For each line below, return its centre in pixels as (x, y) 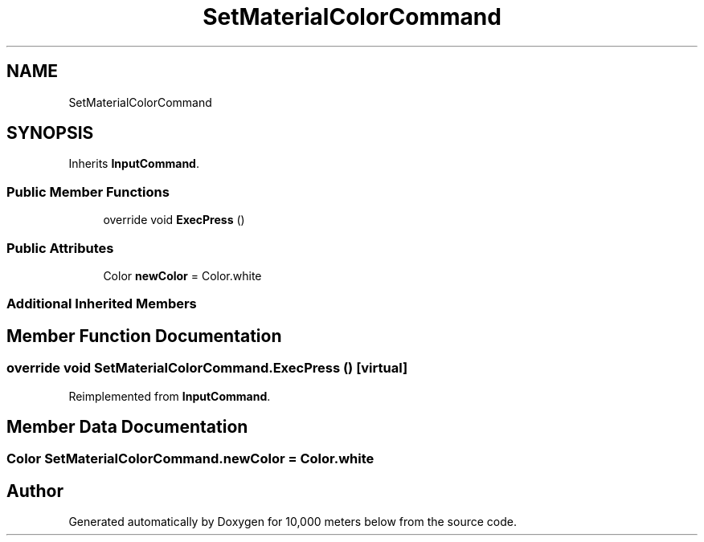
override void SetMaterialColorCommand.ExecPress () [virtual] (207, 368)
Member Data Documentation (127, 426)
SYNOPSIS (50, 133)
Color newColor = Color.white (182, 275)
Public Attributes (60, 248)
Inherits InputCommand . (134, 164)
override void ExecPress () (174, 220)
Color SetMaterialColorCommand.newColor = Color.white (190, 459)
